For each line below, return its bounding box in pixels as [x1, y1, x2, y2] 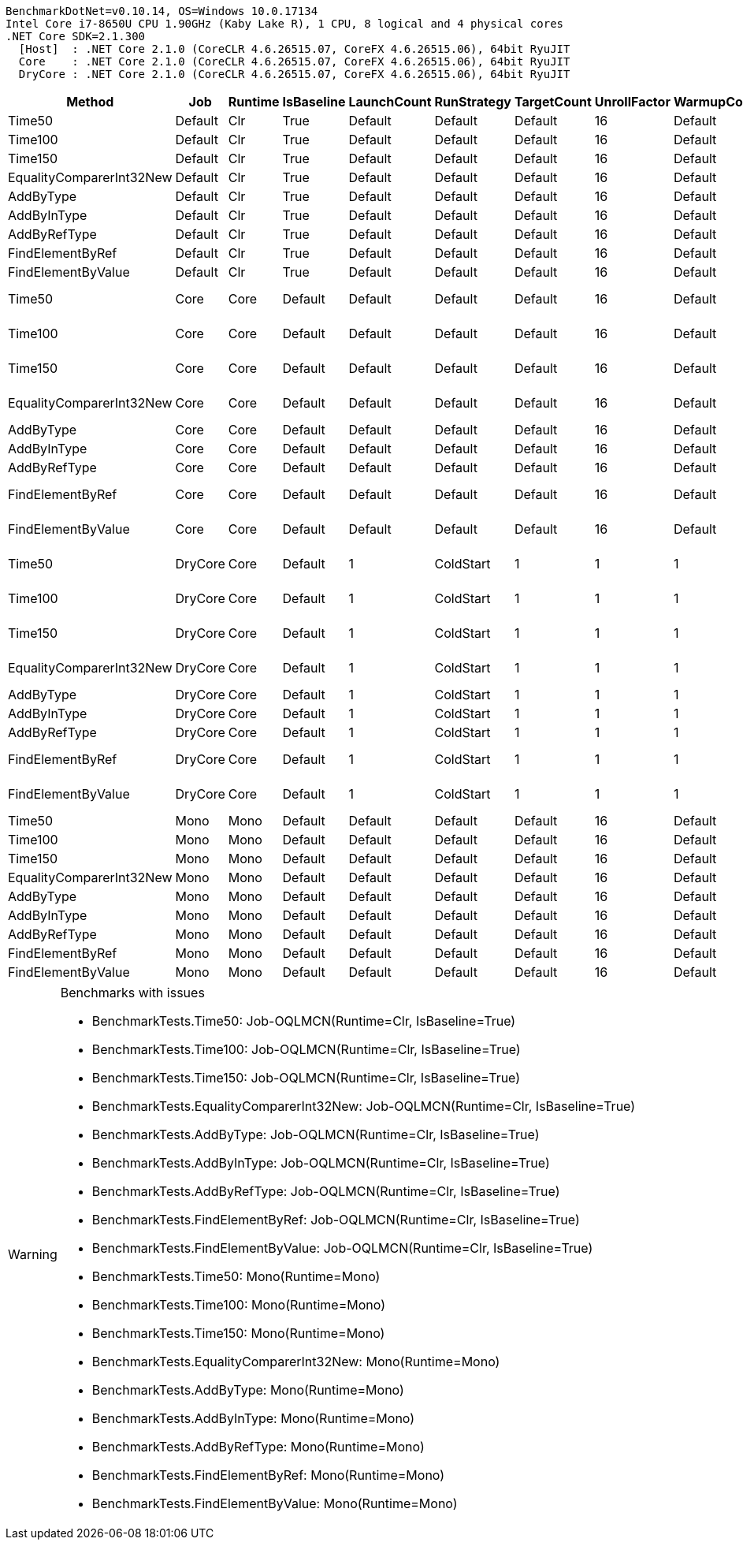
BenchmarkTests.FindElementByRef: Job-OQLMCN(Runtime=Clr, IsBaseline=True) [91, 1212, 580, 1227]
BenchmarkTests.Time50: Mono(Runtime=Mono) [91, 1268, 381, 1284]
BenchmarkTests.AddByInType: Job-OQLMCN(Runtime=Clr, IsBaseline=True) [91, 1155, 550, 1171]
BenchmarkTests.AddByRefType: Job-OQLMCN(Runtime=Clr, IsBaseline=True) [91, 1183, 560, 1199]
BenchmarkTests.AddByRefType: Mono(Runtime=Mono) [91, 1439, 425, 1455]
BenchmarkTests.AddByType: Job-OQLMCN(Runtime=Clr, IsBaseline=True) [91, 1127, 540, 1142]
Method [66, 94, 114, 110]
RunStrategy [434, 94, 511, 110]
